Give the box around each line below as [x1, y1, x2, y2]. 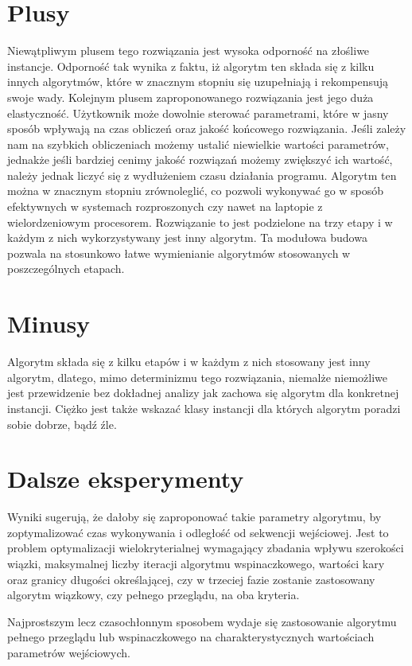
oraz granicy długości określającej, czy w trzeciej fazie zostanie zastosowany [7, 571, 375, 587]
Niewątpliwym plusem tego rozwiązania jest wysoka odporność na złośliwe [7, 42, 370, 59]
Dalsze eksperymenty [7, 462, 244, 495]
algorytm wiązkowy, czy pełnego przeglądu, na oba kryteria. [7, 586, 300, 603]
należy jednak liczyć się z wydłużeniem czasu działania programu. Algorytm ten [7, 166, 397, 183]
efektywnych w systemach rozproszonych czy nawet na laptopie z [7, 198, 323, 215]
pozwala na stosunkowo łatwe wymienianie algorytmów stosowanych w [7, 244, 351, 261]
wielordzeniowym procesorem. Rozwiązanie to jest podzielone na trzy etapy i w [7, 213, 393, 230]
